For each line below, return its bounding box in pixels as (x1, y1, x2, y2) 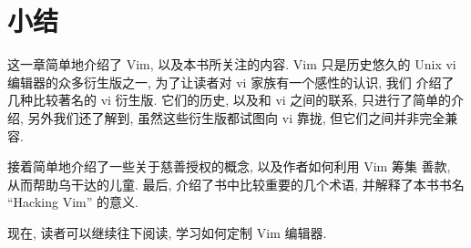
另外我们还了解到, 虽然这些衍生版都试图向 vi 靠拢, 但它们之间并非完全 (27, 108, 445, 127)
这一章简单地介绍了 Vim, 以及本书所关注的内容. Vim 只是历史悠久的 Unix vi (7, 55, 456, 74)
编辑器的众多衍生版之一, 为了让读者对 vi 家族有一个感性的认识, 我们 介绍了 (7, 72, 455, 91)
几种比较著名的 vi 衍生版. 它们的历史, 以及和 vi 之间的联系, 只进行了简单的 (7, 90, 451, 109)
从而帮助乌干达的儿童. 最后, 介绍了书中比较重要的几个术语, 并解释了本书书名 (7, 174, 465, 193)
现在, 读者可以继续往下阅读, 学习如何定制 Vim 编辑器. (7, 222, 327, 242)
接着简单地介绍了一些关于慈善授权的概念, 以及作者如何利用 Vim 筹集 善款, (7, 157, 451, 176)
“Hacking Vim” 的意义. (7, 192, 138, 212)
